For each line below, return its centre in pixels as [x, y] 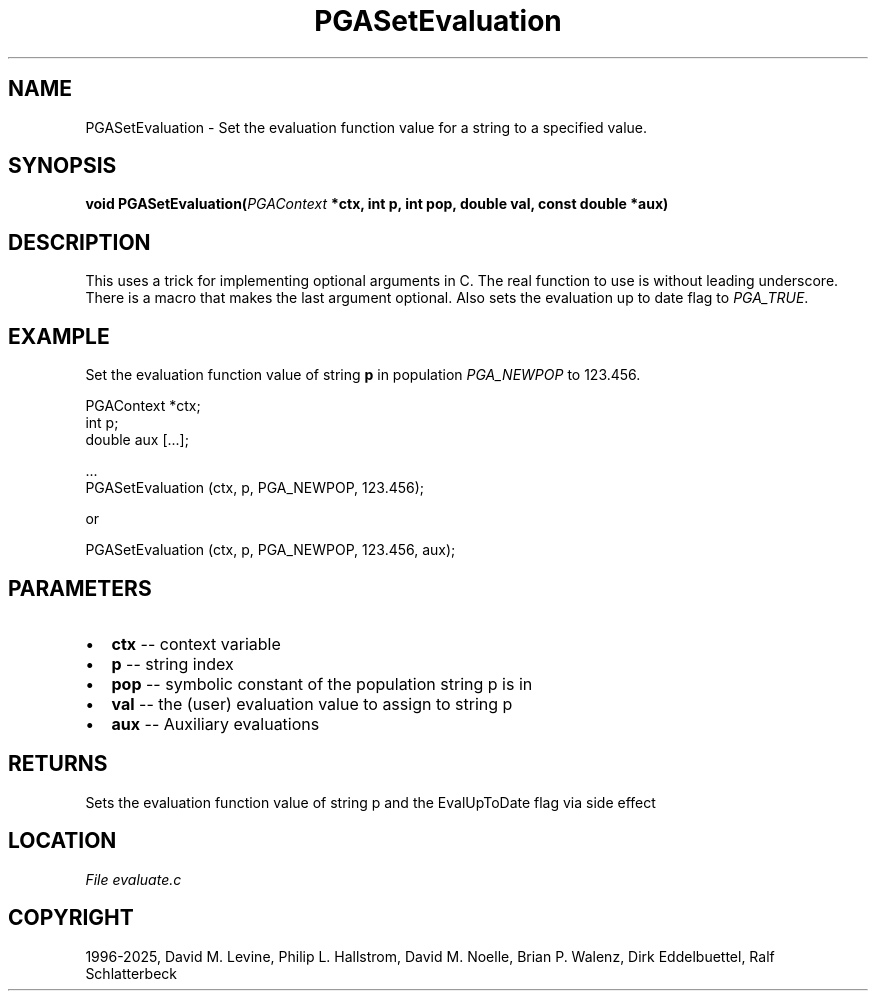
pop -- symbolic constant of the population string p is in [322, 683]
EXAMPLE [59, 336]
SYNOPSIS [62, 166]
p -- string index [172, 663]
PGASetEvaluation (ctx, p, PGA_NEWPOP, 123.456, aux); [270, 550]
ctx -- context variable [196, 643]
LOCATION [62, 841]
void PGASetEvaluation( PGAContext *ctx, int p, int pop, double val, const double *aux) [377, 204]
